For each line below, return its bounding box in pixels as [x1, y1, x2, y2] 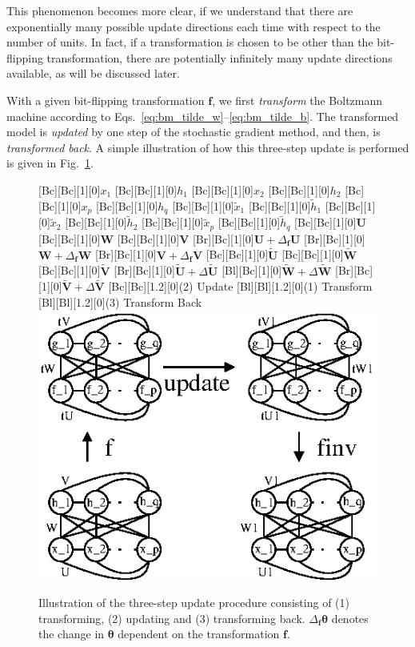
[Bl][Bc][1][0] [221, 262, 282, 279]
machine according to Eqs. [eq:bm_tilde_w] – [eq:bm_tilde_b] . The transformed [6, 107, 399, 124]
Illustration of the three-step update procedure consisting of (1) [38, 594, 349, 611]
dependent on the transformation [118, 625, 280, 642]
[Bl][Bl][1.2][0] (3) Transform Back [38, 293, 202, 310]
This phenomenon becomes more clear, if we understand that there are [6, 2, 353, 18]
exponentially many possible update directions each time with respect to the [6, 18, 381, 34]
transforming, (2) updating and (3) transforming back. [38, 609, 305, 626]
